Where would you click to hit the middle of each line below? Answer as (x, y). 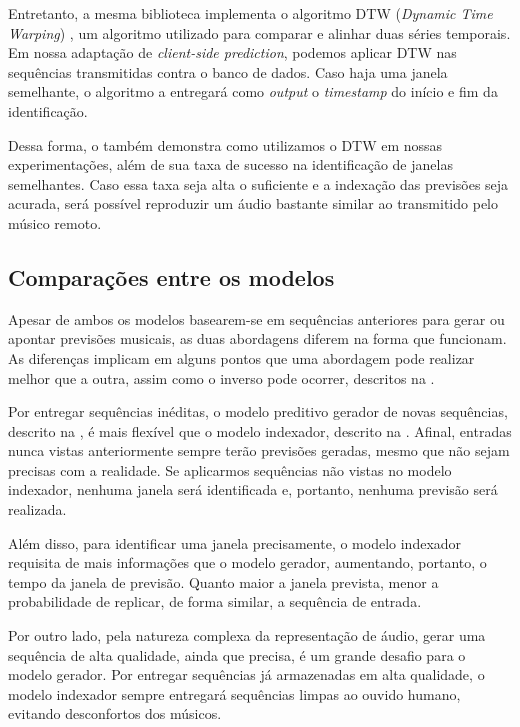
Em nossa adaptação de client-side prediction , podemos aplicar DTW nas (232, 52)
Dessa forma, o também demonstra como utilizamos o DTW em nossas (225, 144)
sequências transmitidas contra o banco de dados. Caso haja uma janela (228, 71)
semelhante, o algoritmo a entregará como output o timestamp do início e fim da (253, 91)
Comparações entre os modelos (171, 276)
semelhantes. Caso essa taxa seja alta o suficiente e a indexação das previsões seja (258, 183)
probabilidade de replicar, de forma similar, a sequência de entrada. (215, 601)
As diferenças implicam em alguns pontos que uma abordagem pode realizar (241, 357)
